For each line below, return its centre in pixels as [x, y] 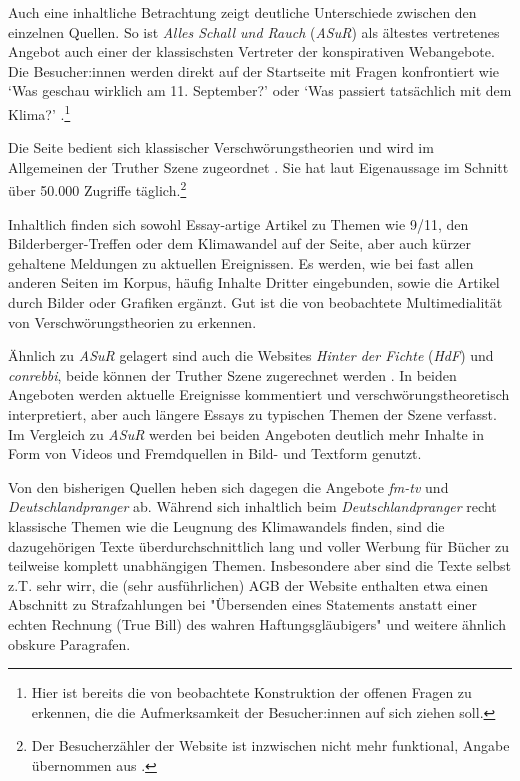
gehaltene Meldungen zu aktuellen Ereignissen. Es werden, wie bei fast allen [241, 262]
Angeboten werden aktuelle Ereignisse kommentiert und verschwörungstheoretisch [259, 394]
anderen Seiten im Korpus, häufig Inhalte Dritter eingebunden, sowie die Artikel [254, 282]
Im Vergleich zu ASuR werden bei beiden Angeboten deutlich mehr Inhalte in [246, 433]
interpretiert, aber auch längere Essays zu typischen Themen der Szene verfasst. [252, 414]
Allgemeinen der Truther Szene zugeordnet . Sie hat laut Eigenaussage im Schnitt [258, 166]
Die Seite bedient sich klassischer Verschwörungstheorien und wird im [221, 147]
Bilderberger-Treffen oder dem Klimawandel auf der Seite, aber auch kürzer [239, 243]
